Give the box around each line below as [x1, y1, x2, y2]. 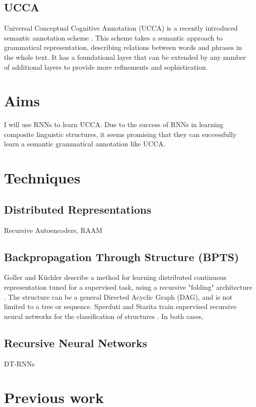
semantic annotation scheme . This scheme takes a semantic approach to [4, 32, 223, 43]
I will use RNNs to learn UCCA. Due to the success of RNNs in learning [4, 119, 223, 130]
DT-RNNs [4, 358, 35, 368]
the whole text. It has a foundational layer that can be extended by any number [4, 51, 246, 62]
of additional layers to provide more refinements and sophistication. [4, 61, 208, 72]
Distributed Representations [4, 201, 151, 217]
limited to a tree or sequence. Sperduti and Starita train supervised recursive [4, 301, 237, 312]
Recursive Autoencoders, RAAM [4, 225, 103, 235]
